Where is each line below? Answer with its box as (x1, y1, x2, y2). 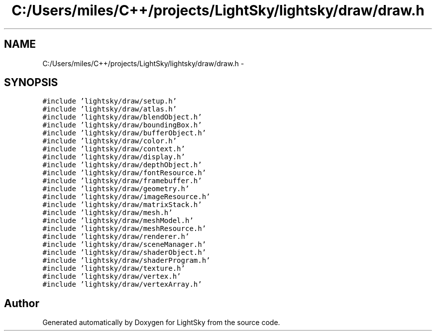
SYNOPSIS (4, 76, 58, 89)
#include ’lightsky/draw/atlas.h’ (42, 105, 177, 113)
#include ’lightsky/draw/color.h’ (42, 137, 177, 145)
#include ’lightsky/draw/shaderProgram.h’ (42, 256, 211, 265)
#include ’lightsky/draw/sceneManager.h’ (42, 240, 207, 249)
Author (4, 297, 39, 310)
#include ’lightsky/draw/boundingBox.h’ (42, 121, 202, 129)
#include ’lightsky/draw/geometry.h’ (42, 185, 190, 193)
